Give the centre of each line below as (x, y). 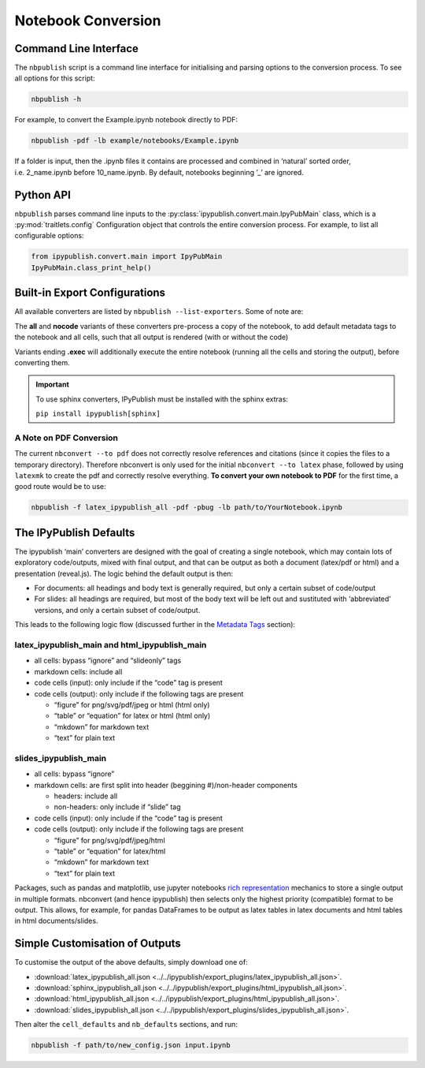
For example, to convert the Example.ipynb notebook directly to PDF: (126, 120)
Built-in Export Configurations (90, 293)
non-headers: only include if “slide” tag (117, 807)
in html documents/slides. (56, 921)
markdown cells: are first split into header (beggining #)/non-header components (166, 785)
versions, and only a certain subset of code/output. (117, 610)
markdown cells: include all (78, 671)
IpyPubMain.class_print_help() (92, 267)
